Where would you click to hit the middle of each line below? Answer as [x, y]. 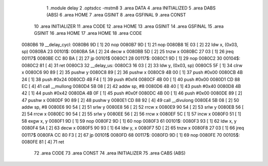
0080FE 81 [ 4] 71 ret [43, 142]
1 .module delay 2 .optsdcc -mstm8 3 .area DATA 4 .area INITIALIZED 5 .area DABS [131, 8]
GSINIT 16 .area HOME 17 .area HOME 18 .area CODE [88, 33]
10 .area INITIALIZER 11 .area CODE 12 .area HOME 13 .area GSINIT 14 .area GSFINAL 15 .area [129, 26]
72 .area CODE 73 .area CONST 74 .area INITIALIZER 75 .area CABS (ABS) [110, 153]
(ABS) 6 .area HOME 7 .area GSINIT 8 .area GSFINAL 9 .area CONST [116, 15]
